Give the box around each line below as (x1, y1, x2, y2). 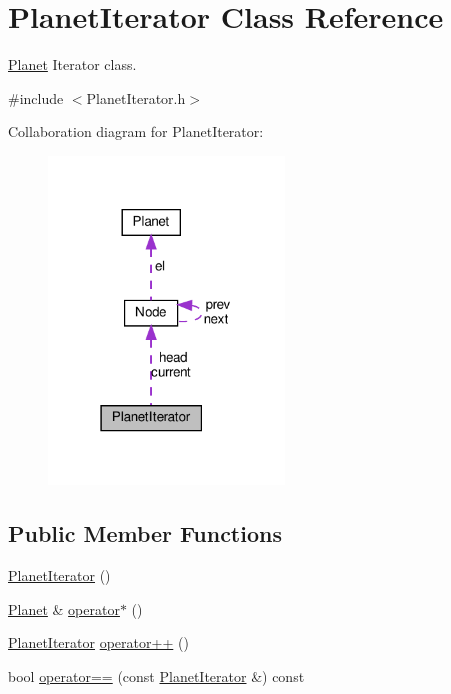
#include (8, 87, 64, 108)
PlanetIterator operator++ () (8, 632, 189, 653)
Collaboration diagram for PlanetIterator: (8, 121, 264, 142)
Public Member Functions (8, 518, 282, 549)
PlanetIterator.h (86, 87, 186, 108)
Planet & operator (8, 598, 120, 619)
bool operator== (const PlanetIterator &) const (8, 665, 305, 686)
